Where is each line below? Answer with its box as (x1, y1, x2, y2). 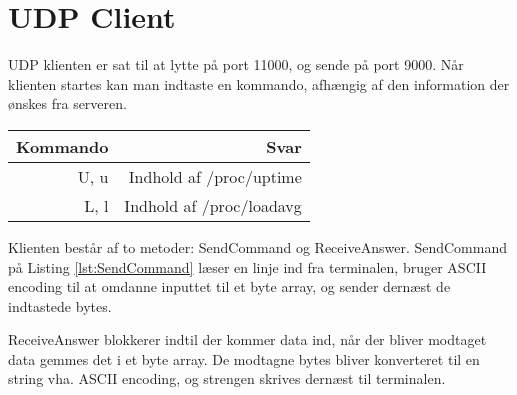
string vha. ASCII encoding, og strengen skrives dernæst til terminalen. (8, 368, 446, 389)
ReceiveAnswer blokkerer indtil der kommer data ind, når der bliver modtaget (8, 329, 487, 350)
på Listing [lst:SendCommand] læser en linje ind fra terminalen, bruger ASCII (8, 256, 487, 277)
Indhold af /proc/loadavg (124, 193, 302, 217)
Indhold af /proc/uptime (128, 164, 302, 188)
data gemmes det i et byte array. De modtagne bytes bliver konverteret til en (8, 348, 480, 369)
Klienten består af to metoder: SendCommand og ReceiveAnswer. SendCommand (8, 236, 507, 257)
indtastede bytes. (8, 295, 112, 316)
